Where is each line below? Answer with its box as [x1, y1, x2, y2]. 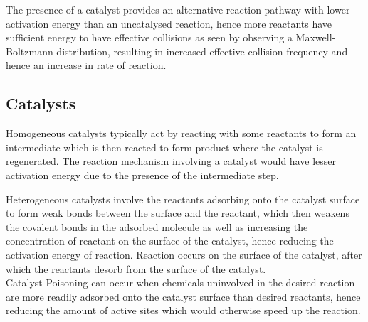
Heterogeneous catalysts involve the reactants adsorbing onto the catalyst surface [6, 191, 360, 206]
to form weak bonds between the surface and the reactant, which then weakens [6, 205, 349, 220]
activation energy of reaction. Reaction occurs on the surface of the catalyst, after [6, 247, 362, 262]
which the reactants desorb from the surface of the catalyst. [6, 261, 266, 276]
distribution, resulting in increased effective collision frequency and [56, 43, 348, 58]
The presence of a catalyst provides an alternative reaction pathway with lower [6, 2, 350, 16]
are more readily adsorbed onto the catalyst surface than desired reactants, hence [6, 289, 361, 304]
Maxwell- [295, 30, 336, 45]
